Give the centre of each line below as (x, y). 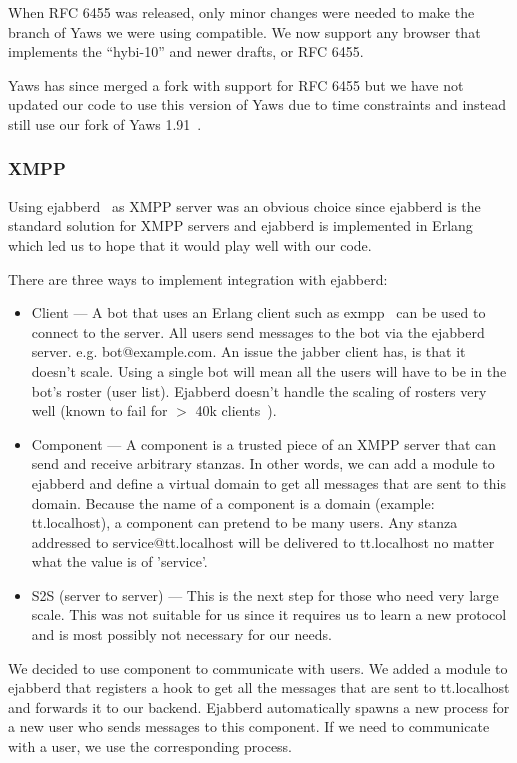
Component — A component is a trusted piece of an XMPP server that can (264, 443)
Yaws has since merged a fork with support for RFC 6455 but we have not (236, 84)
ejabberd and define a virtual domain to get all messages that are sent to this (268, 482)
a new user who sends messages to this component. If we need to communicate (249, 726)
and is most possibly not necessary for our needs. (181, 634)
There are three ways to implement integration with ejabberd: (198, 278)
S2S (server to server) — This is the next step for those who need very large (265, 594)
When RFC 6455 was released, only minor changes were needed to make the (241, 12)
